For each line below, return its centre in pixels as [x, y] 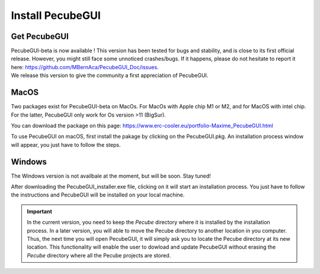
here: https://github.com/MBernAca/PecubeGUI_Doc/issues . [85, 67]
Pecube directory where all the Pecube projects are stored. [99, 255]
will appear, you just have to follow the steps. [66, 144]
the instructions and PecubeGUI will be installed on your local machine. [98, 195]
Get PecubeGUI [40, 36]
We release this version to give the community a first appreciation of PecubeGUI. [110, 75]
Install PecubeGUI [56, 15]
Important [40, 211]
